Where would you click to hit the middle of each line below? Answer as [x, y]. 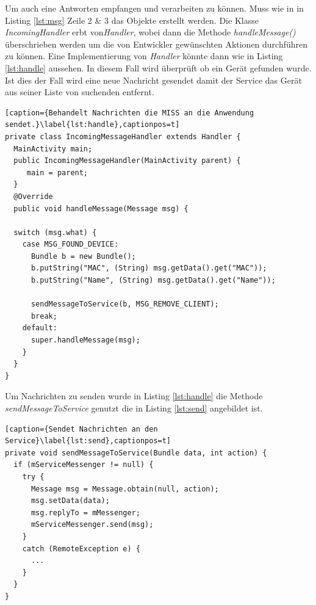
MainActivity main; [53, 149]
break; [44, 316]
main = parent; [57, 172]
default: [40, 328]
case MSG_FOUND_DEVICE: [70, 245]
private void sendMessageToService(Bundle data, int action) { [136, 453]
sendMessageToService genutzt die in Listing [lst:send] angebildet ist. [134, 408]
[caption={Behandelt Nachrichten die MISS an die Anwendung [130, 113]
